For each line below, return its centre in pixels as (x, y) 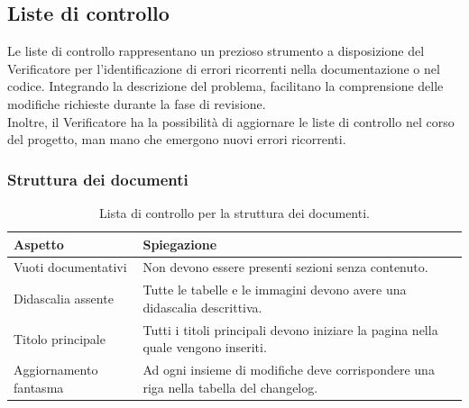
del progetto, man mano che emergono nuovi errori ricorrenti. (177, 139)
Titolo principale (60, 338)
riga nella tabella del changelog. (230, 387)
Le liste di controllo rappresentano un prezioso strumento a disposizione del (216, 51)
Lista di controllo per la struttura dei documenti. (234, 212)
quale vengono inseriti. (205, 347)
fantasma (39, 387)
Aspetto (39, 244)
